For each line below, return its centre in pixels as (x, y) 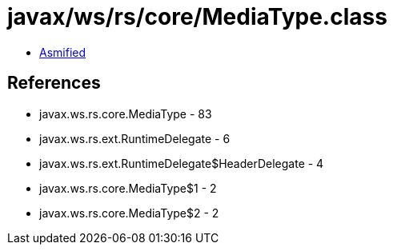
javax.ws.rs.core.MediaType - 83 (126, 114)
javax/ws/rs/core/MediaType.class (197, 17)
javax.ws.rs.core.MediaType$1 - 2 (128, 188)
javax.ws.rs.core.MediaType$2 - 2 (129, 213)
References (54, 83)
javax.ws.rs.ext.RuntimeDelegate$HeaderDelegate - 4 (182, 163)
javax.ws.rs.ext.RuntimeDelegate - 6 (135, 138)
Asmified (63, 52)
